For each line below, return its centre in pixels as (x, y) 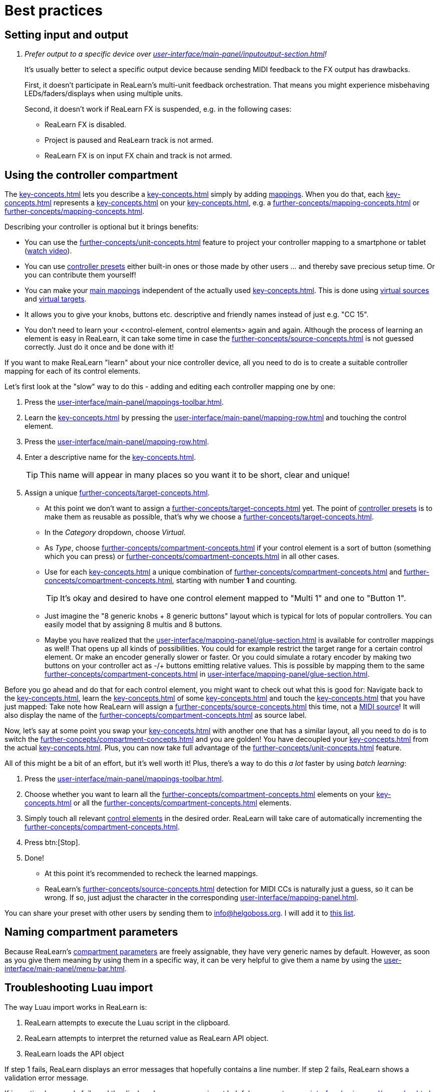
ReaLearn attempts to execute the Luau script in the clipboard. (127, 1022)
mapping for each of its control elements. (73, 371)
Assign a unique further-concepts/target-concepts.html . (117, 493)
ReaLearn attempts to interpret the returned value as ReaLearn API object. (147, 1038)
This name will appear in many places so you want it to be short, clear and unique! (195, 475)
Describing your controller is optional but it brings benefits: (102, 227)
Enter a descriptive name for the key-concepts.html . (110, 457)
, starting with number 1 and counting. (234, 581)
